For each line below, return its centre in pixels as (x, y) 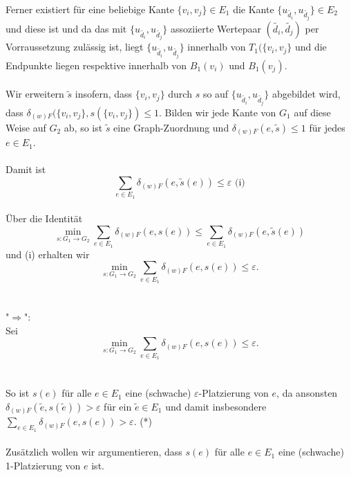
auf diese (312, 112)
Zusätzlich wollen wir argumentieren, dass (94, 452)
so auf (216, 94)
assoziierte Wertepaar (216, 28)
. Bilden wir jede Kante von (217, 112)
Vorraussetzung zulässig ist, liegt (75, 47)
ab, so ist (83, 127)
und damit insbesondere (216, 406)
